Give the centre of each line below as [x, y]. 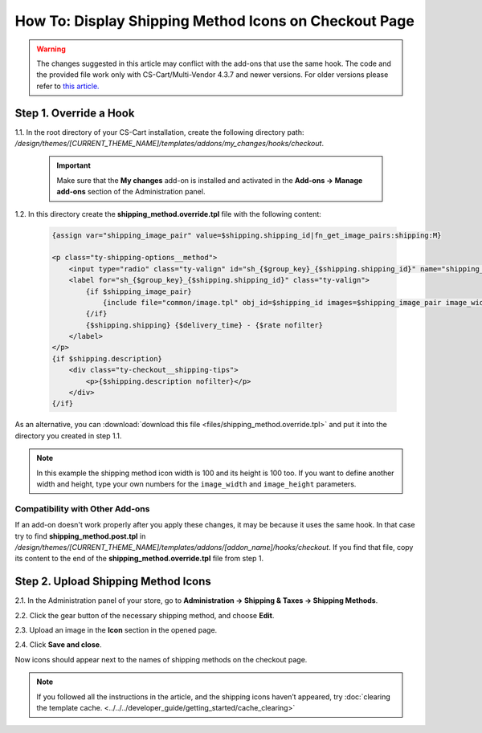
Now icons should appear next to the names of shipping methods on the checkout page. [161, 659]
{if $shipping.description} [107, 358]
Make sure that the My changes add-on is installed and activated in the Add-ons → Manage [210, 180]
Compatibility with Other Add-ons [82, 508]
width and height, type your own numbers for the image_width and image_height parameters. [196, 484]
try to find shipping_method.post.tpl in [80, 536]
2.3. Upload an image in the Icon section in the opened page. [116, 629]
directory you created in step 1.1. [68, 436]
